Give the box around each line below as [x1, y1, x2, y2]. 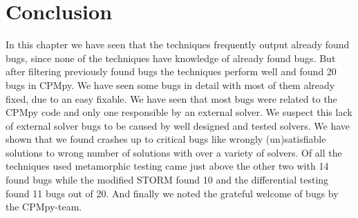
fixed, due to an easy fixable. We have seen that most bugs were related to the [6, 91, 337, 106]
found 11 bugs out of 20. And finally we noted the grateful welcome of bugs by [6, 186, 339, 200]
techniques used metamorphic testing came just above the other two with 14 [6, 159, 329, 173]
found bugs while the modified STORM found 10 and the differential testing [6, 172, 329, 187]
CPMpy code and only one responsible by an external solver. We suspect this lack [6, 105, 352, 119]
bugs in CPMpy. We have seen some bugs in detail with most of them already [6, 77, 335, 92]
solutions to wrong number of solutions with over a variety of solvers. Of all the [6, 145, 342, 159]
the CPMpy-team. [6, 199, 82, 214]
